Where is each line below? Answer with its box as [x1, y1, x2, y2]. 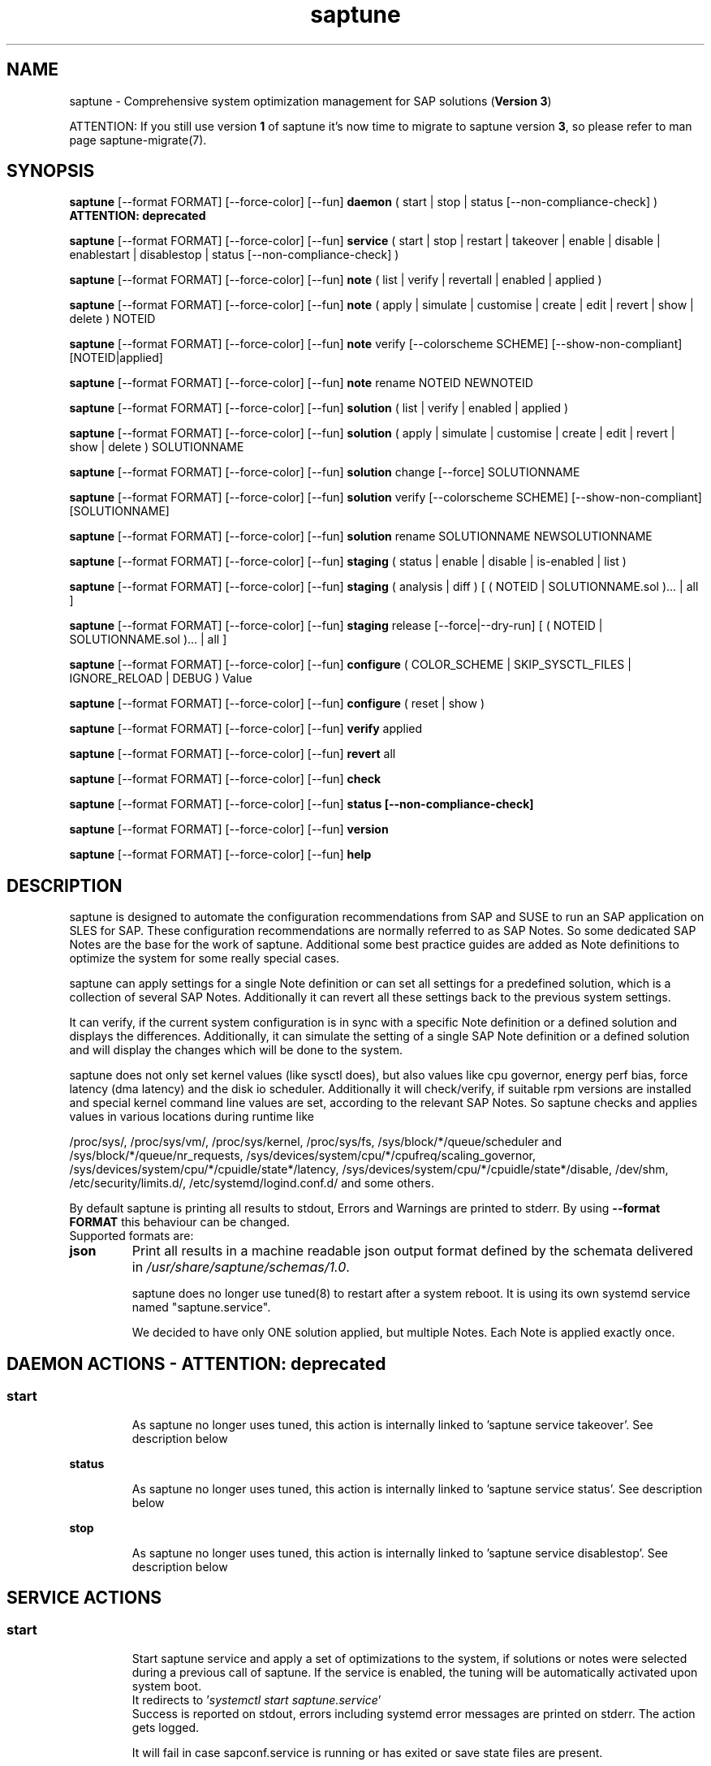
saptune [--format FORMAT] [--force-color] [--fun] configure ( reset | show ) [69, 696, 485, 711]
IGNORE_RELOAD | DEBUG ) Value [69, 671, 252, 686]
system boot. [131, 1678, 202, 1693]
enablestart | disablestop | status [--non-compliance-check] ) [69, 248, 399, 262]
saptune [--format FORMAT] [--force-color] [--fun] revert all [69, 747, 396, 761]
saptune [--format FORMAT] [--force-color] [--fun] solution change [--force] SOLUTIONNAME [69, 465, 580, 480]
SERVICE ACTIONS [6, 1587, 162, 1608]
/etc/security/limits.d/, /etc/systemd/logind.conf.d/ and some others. [69, 1176, 435, 1191]
